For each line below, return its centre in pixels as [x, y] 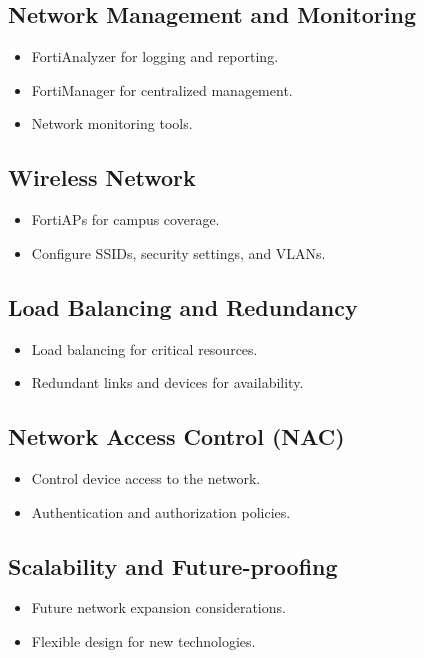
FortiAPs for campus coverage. [125, 219]
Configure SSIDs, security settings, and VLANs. [178, 252]
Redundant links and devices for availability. [167, 382]
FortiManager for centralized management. [162, 89]
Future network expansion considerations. [158, 607]
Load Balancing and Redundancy [183, 306]
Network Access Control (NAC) [176, 436]
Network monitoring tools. [112, 123]
